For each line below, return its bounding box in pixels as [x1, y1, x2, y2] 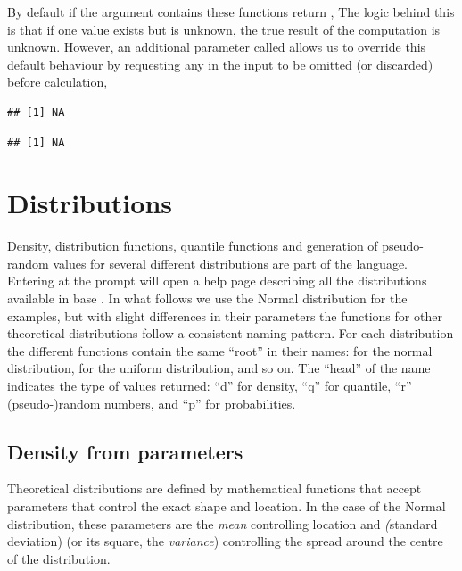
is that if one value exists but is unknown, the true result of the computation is [7, 20, 441, 38]
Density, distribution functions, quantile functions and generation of [7, 236, 378, 255]
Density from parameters [7, 437, 243, 465]
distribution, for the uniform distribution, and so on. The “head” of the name [7, 359, 431, 377]
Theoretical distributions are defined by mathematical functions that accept [7, 479, 422, 498]
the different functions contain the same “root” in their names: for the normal [7, 341, 433, 360]
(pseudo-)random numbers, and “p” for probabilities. [7, 393, 296, 412]
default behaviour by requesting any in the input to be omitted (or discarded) [7, 54, 433, 73]
